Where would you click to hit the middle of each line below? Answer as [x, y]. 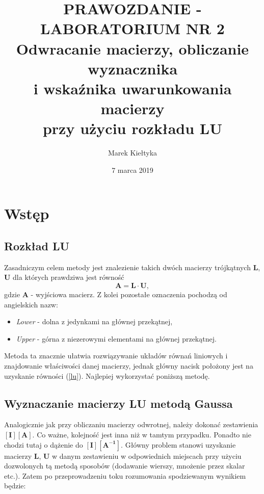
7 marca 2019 [133, 170]
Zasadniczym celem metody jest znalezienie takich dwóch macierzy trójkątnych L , [132, 267]
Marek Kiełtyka [133, 153]
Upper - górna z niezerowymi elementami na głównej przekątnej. [116, 338]
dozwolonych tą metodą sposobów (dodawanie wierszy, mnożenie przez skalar [125, 466]
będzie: [15, 486]
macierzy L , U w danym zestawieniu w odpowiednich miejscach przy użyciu [123, 456]
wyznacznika [133, 68]
